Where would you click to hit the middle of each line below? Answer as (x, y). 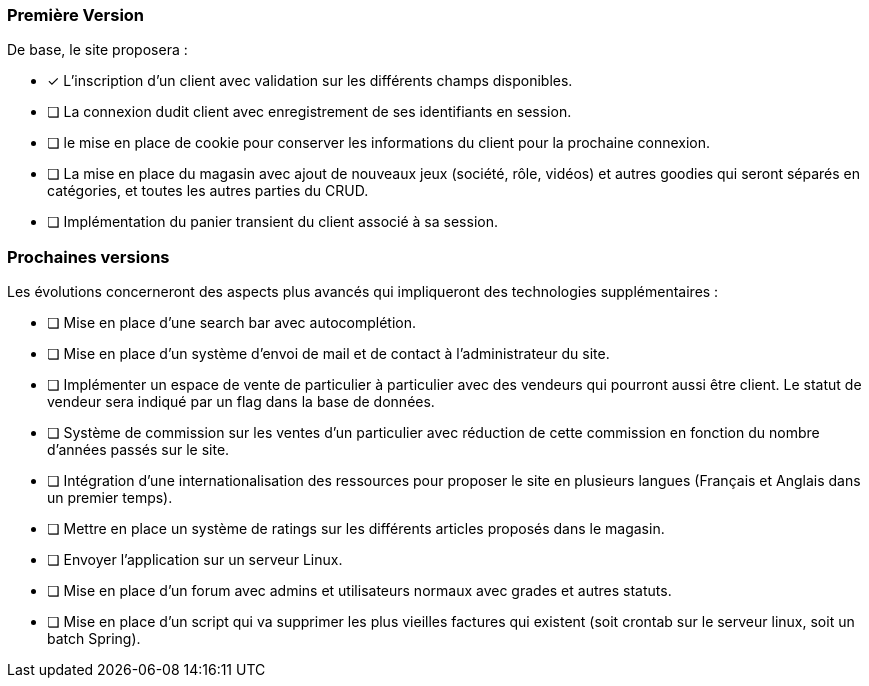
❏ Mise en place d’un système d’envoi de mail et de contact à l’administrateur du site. (328, 354)
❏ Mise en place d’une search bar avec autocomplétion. (231, 323)
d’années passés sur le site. (138, 450)
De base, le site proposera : (97, 50)
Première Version (76, 15)
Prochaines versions (88, 256)
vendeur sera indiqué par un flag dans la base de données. (241, 402)
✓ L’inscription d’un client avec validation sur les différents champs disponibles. (310, 81)
